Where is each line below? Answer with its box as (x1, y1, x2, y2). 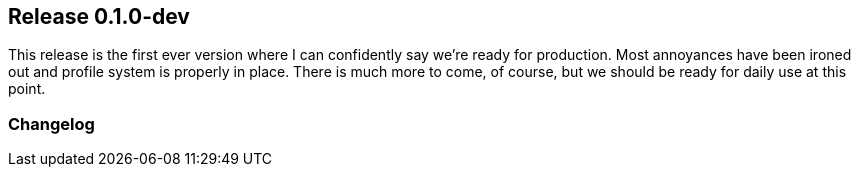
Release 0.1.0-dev (8, 4, 190, 29)
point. (8, 80, 46, 98)
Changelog (8, 113, 95, 134)
